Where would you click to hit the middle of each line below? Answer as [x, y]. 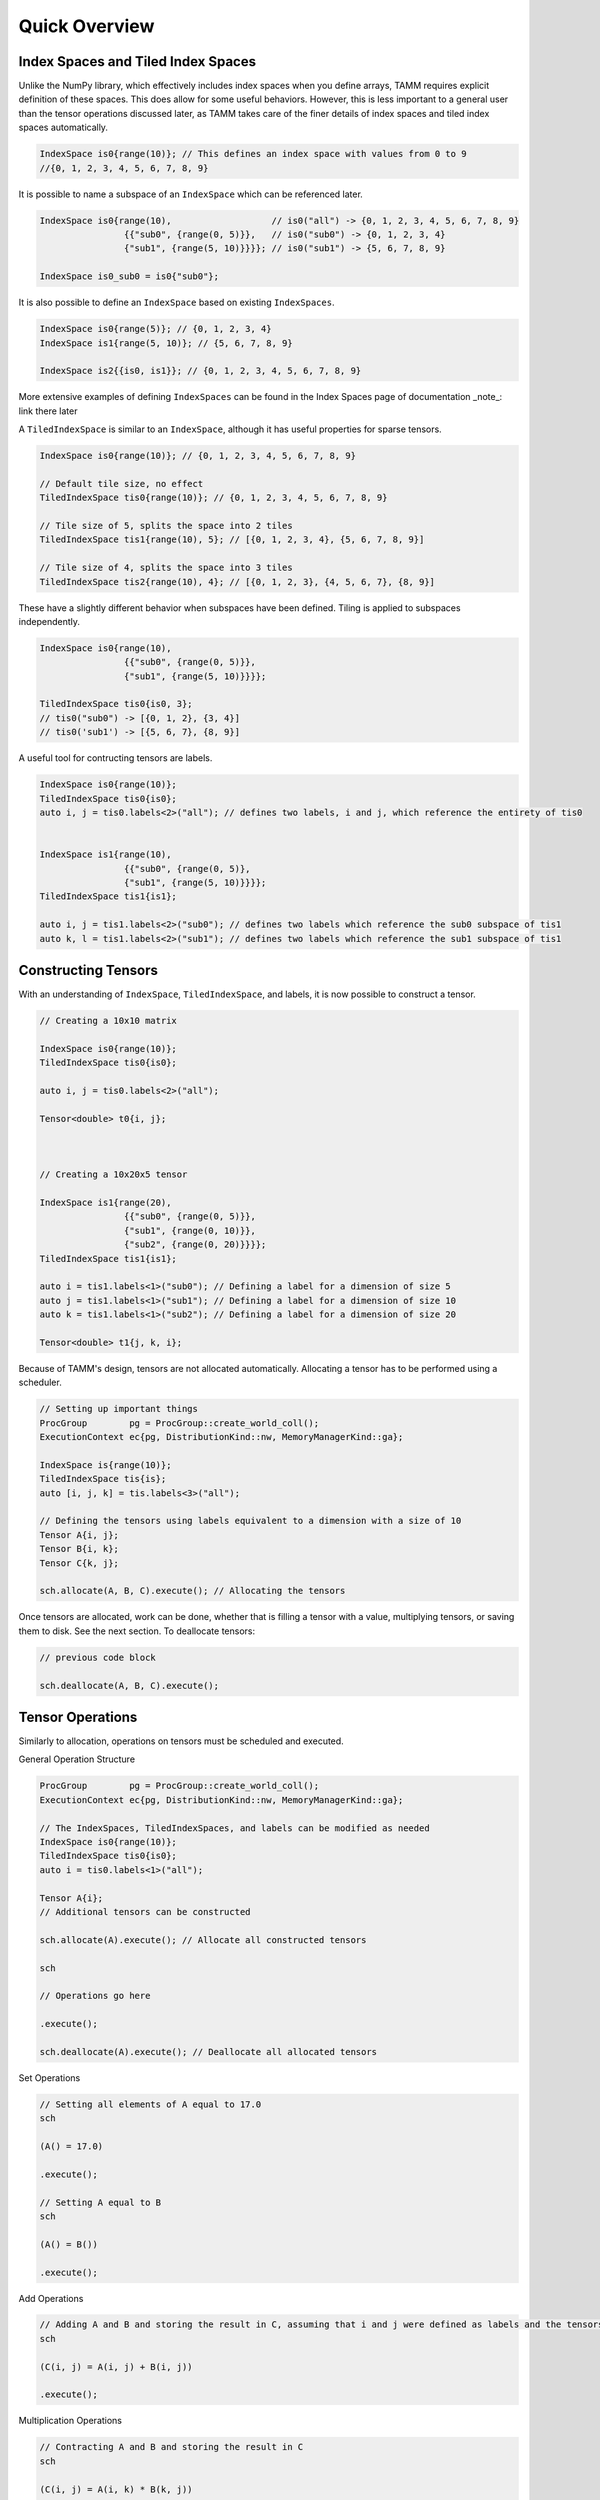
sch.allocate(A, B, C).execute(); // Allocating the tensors [192, 1591]
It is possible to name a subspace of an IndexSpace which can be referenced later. [191, 194]
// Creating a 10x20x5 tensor [113, 1174]
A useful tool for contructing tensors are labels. [115, 758]
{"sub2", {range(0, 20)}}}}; [195, 1244]
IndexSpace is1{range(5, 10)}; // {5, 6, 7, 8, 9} [166, 343]
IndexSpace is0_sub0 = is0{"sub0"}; [129, 276]
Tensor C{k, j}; [79, 1563]
